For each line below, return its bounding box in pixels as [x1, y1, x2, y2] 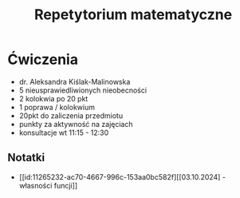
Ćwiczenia [7, 50, 79, 69]
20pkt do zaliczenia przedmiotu [18, 110, 124, 121]
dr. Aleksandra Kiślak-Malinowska [18, 77, 131, 86]
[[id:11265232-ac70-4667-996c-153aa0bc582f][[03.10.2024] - [18, 172, 226, 181]
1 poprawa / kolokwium [18, 102, 95, 112]
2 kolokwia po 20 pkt [18, 93, 89, 103]
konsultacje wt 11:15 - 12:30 [18, 128, 109, 137]
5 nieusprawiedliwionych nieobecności [18, 85, 148, 95]
